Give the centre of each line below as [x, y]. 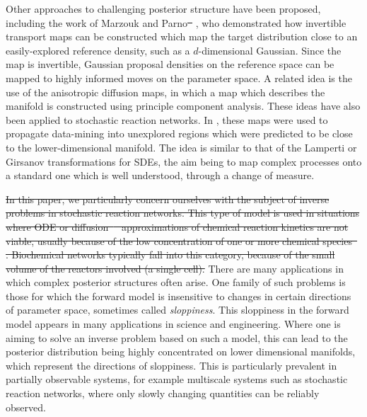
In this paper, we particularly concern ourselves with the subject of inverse [168, 199]
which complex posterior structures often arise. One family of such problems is [176, 282]
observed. [26, 407]
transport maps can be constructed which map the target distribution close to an [182, 36]
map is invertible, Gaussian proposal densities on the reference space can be [170, 64]
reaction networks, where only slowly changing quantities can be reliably [163, 393]
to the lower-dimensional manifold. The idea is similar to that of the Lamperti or [181, 147]
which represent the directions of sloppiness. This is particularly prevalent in [171, 365]
